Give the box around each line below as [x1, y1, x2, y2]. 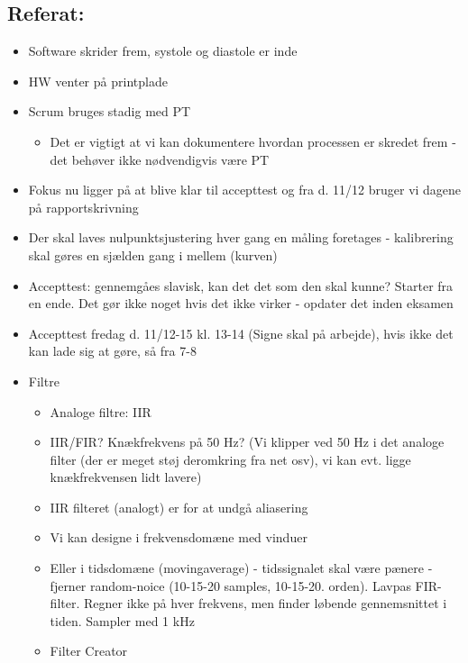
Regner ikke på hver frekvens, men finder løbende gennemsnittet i [83, 594, 447, 613]
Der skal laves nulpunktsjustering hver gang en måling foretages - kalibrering [28, 228, 454, 247]
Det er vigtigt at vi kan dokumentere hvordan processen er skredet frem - [50, 132, 456, 150]
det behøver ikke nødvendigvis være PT [50, 150, 270, 168]
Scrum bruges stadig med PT [28, 102, 191, 121]
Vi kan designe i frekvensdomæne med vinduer [50, 528, 307, 547]
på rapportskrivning [28, 197, 139, 216]
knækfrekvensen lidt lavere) [50, 468, 202, 486]
